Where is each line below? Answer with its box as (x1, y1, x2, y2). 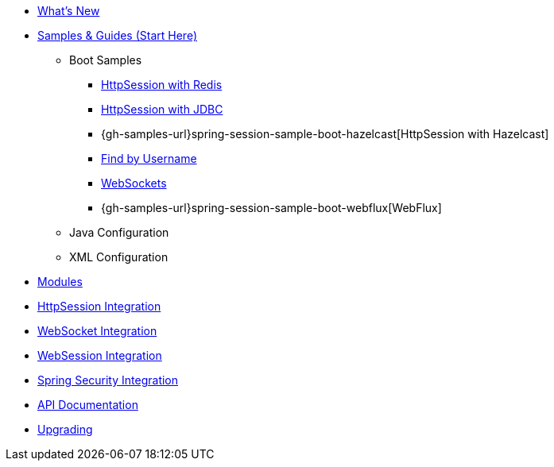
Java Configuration (69, 226, 169, 239)
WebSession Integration (37, 349, 162, 362)
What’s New (37, 4, 100, 17)
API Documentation (37, 398, 138, 411)
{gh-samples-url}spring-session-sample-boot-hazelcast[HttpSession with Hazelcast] (101, 127, 549, 141)
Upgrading (37, 423, 93, 436)
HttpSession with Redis (101, 78, 223, 91)
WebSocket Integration (37, 324, 157, 338)
